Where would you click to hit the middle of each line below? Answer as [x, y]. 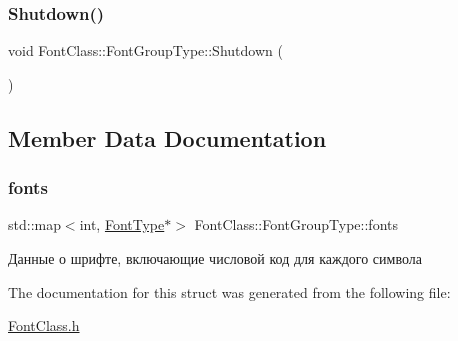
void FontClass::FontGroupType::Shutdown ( [145, 50]
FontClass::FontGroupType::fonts [296, 224]
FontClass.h [44, 325]
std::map [34, 224]
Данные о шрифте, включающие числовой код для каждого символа [215, 258]
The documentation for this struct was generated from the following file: [229, 291]
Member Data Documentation [167, 137]
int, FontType [122, 224]
